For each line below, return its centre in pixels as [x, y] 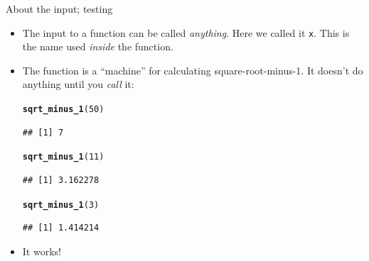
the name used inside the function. [98, 46]
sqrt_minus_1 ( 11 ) [63, 157]
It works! [42, 251]
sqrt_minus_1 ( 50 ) [63, 110]
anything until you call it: [78, 84]
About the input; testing [59, 9]
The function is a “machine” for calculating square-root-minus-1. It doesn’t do [193, 70]
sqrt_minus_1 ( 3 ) [61, 205]
